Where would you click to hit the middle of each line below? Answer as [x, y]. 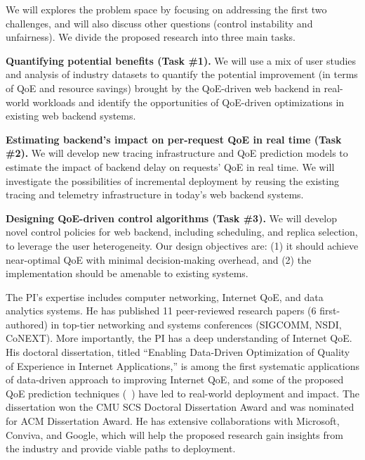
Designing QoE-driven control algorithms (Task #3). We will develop [171, 218]
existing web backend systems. [71, 116]
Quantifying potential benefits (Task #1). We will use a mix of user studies [181, 60]
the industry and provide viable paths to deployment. [121, 448]
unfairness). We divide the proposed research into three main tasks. [151, 37]
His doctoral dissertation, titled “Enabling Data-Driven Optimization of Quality [178, 352]
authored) [27, 324]
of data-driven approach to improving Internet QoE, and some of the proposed [175, 379]
